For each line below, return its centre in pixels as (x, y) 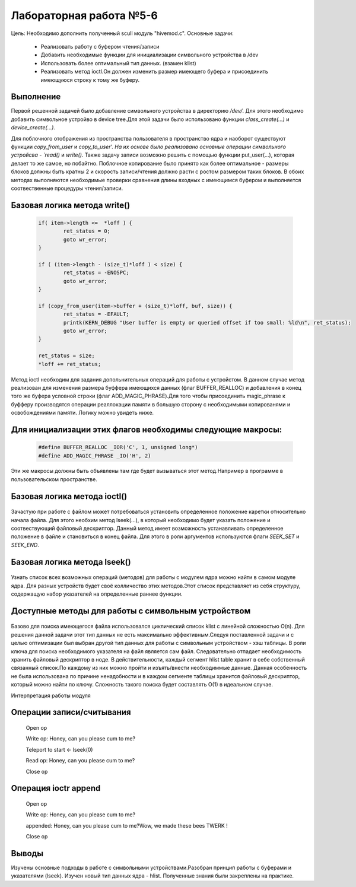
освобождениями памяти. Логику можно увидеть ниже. (82, 413)
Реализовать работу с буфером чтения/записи (100, 46)
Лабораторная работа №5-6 (85, 15)
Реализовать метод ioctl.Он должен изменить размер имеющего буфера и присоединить (154, 72)
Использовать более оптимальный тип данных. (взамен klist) (119, 63)
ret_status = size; (66, 356)
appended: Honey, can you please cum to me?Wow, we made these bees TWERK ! (127, 825)
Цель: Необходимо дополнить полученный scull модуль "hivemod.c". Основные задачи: (122, 33)
